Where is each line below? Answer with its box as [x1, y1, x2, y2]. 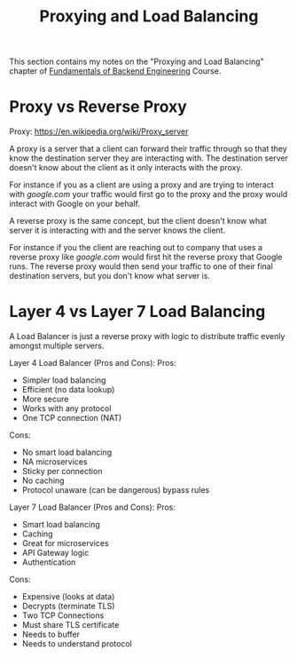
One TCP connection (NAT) [21, 413, 122, 424]
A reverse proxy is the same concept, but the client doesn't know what [9, 216, 268, 226]
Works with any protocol [21, 403, 112, 414]
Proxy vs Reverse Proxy [9, 97, 188, 117]
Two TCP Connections [21, 610, 105, 621]
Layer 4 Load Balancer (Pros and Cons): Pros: [9, 358, 176, 369]
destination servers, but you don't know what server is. [9, 271, 211, 281]
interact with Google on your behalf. [9, 198, 140, 210]
